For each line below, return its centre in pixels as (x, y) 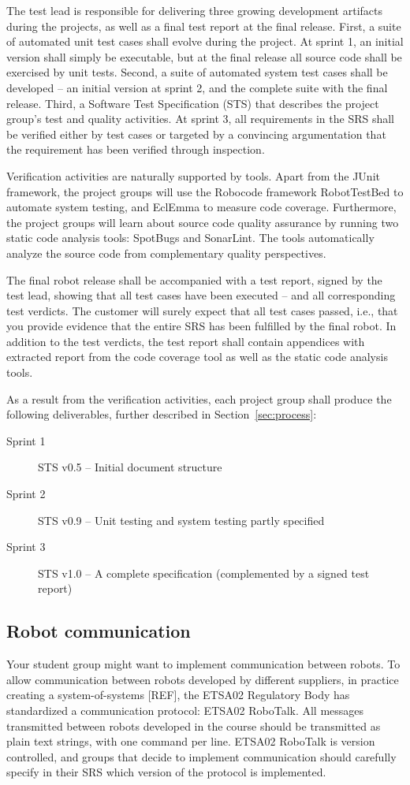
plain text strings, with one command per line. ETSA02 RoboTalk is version (191, 741)
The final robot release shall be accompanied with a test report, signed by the (194, 279)
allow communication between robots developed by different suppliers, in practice (203, 679)
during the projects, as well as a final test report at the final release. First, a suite (204, 26)
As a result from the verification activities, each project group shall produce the (199, 398)
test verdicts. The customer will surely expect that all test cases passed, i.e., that (202, 310)
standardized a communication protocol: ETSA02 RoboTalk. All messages (185, 710)
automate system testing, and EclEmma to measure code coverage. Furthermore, (201, 207)
